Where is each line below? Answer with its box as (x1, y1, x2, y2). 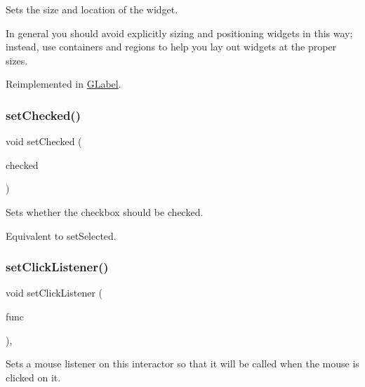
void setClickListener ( (6, 285, 103, 300)
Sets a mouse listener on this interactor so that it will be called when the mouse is (6, 356, 359, 371)
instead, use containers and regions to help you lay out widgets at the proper (6, 39, 337, 54)
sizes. (6, 53, 28, 67)
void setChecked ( (6, 134, 82, 149)
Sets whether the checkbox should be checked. (6, 204, 204, 219)
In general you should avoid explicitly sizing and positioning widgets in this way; (6, 25, 353, 40)
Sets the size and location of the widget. (6, 2, 178, 16)
